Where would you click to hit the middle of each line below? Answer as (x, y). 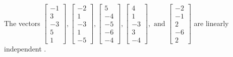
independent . (25, 49)
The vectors (22, 23)
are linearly (211, 23)
